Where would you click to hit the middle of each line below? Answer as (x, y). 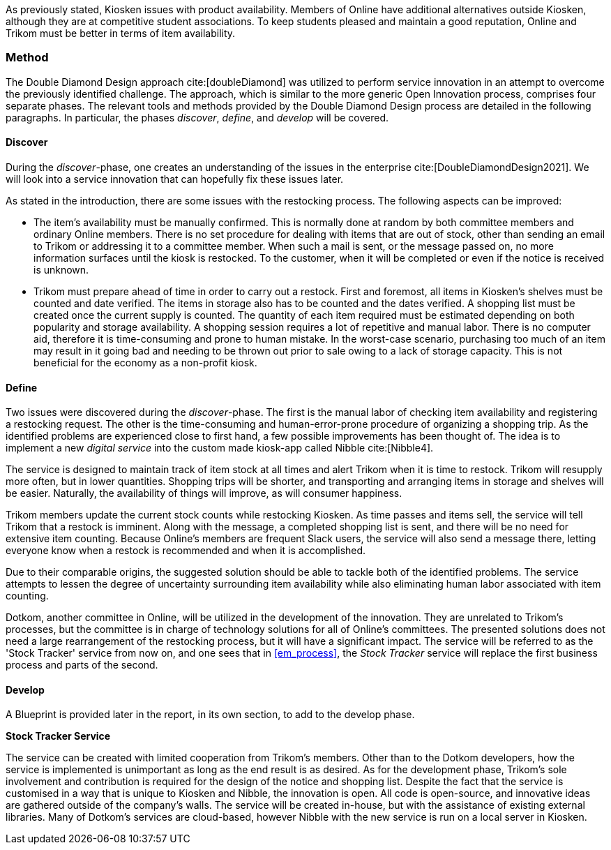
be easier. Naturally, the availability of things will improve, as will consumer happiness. (204, 493)
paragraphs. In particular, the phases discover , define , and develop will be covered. (197, 117)
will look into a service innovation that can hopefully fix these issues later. (175, 179)
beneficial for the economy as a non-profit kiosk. (145, 362)
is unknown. (61, 269)
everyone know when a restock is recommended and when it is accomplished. (186, 551)
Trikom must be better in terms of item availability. (121, 33)
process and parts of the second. (82, 665)
